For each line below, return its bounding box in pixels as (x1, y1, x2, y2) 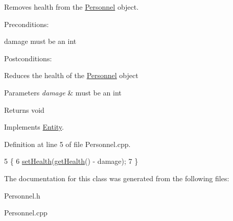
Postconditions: (4, 53, 52, 63)
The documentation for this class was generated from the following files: (4, 173, 229, 183)
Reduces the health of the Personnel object (4, 70, 138, 81)
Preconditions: (4, 18, 49, 29)
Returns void (4, 104, 44, 115)
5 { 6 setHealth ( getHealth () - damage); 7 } (4, 156, 138, 166)
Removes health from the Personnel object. (4, 2, 139, 12)
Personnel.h (4, 190, 40, 201)
